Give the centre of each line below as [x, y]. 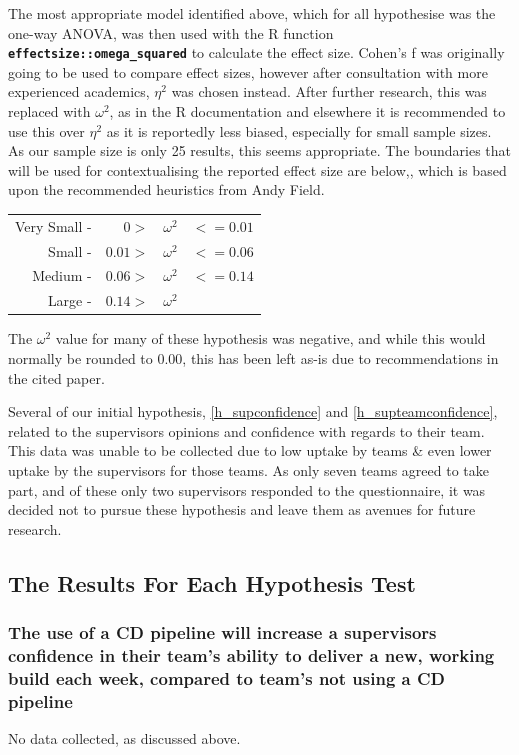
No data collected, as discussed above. [124, 738]
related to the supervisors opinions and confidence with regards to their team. [246, 430]
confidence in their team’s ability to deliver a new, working [251, 654]
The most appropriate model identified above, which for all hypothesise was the [252, 13]
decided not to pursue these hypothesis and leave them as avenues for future [242, 509]
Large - [69, 300]
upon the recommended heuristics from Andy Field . [166, 189]
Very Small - [53, 225]
